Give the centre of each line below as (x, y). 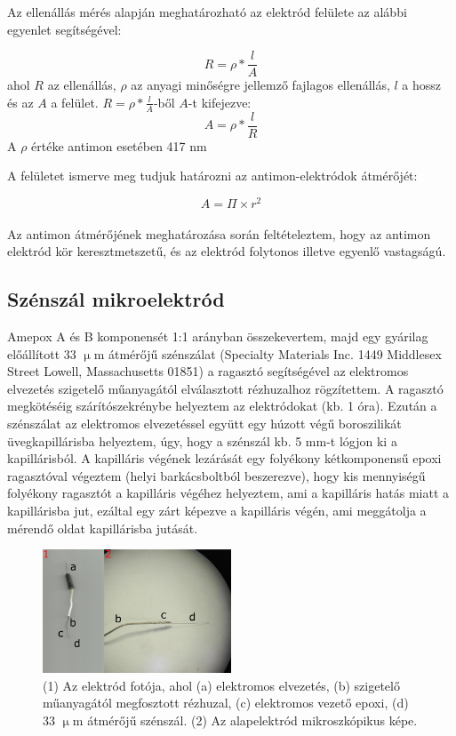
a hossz (422, 85)
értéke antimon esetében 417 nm (119, 145)
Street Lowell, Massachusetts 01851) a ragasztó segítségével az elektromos (208, 371)
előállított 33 (42, 353)
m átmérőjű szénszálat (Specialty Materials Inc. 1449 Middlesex (268, 353)
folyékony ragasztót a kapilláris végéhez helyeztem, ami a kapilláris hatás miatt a (228, 493)
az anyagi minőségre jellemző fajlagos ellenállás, (260, 85)
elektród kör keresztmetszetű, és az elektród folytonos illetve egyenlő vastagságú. (227, 251)
